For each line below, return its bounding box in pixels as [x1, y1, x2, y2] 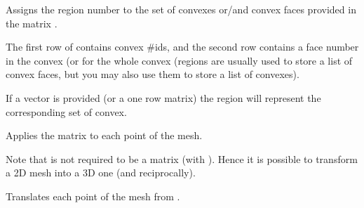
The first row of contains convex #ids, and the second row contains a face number [6, 39, 359, 54]
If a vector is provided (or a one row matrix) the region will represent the [6, 90, 321, 105]
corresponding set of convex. [6, 104, 127, 119]
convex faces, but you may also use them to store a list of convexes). [6, 67, 299, 82]
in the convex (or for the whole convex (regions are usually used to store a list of [6, 53, 353, 67]
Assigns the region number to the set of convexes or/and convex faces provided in [6, 2, 356, 16]
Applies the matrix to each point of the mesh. [6, 128, 203, 143]
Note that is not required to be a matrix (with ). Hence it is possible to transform [6, 151, 358, 166]
